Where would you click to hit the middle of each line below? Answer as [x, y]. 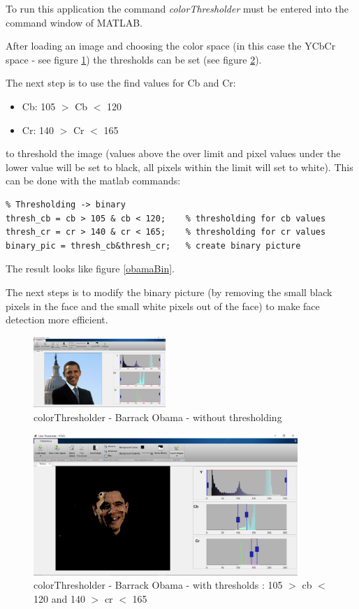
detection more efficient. [57, 320]
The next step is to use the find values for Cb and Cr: [121, 83]
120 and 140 [59, 598]
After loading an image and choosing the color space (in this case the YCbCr [171, 46]
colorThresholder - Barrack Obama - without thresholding [158, 417]
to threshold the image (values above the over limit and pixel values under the [173, 153]
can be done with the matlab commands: [93, 181]
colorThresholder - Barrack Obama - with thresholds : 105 [158, 585]
